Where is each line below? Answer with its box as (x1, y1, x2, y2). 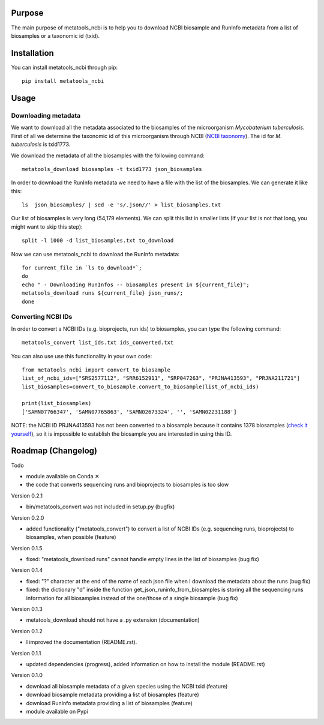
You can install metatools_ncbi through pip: (11, 64, 118, 71)
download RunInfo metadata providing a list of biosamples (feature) (26, 699, 193, 706)
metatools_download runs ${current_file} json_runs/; (22, 290, 183, 296)
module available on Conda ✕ (26, 472, 100, 480)
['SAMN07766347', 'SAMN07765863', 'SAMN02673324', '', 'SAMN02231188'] (22, 408, 237, 415)
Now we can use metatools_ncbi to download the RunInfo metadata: (11, 250, 180, 257)
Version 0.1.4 (11, 567, 43, 574)
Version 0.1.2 (11, 627, 43, 634)
